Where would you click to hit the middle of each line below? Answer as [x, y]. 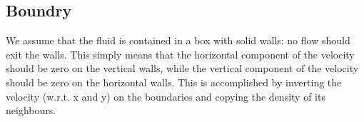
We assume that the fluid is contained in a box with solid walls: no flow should [178, 40]
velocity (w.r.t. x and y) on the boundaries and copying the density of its [166, 96]
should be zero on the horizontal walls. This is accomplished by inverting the [174, 82]
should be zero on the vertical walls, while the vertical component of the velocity [182, 68]
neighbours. [31, 110]
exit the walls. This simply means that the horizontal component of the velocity [180, 54]
